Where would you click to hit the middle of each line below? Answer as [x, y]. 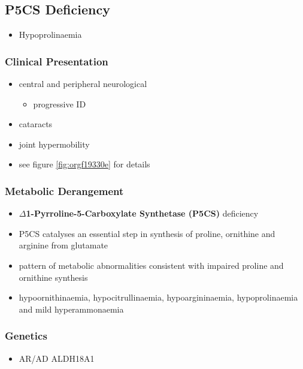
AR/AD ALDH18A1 [57, 358]
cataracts [36, 124]
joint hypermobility [54, 144]
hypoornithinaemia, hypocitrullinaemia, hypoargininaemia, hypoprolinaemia [158, 297]
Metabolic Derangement [64, 190]
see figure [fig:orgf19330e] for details [84, 164]
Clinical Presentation [57, 61]
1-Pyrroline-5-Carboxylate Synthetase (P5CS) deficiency [142, 213]
